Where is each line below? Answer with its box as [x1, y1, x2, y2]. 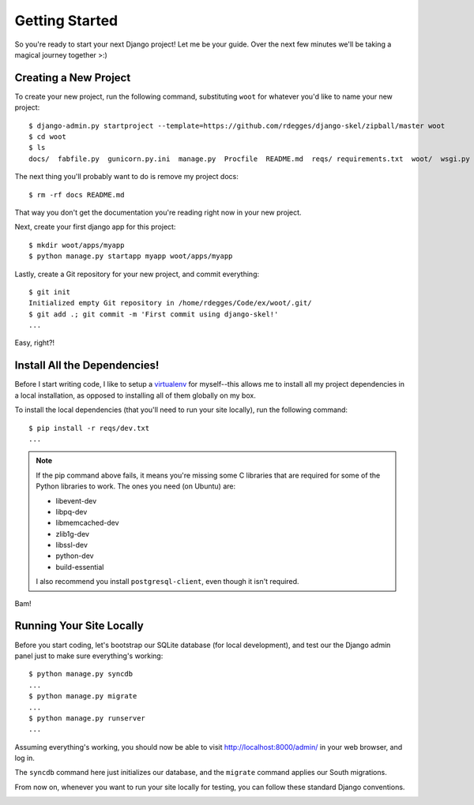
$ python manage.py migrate [28, 691, 137, 701]
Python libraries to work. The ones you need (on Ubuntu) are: [36, 481, 236, 491]
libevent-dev [55, 496, 97, 505]
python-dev [55, 551, 94, 560]
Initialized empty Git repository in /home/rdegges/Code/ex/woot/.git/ [28, 298, 312, 308]
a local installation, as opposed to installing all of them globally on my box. [14, 391, 256, 400]
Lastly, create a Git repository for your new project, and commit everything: [14, 269, 260, 279]
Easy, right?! [14, 338, 55, 347]
